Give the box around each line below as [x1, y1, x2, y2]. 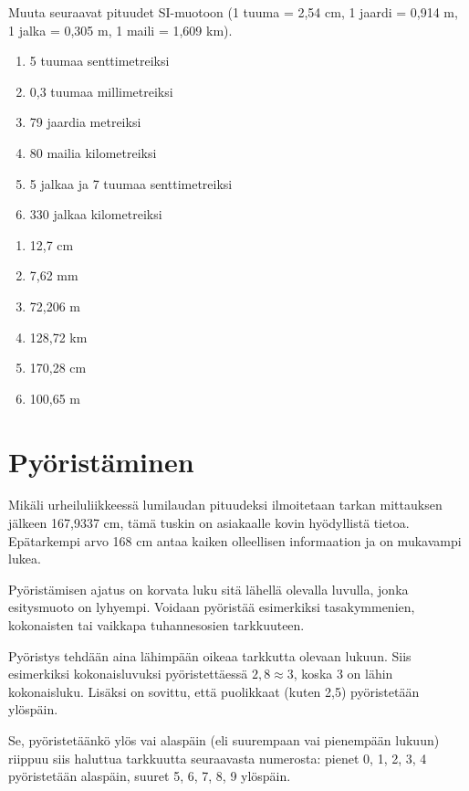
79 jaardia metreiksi [29, 112, 141, 132]
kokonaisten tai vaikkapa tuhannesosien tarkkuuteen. [8, 616, 305, 634]
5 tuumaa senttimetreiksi [29, 51, 170, 70]
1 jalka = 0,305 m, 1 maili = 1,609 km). [8, 20, 233, 39]
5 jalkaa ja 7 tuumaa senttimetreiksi [29, 174, 233, 193]
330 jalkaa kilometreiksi [29, 205, 162, 224]
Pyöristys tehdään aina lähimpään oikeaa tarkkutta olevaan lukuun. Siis [8, 646, 412, 665]
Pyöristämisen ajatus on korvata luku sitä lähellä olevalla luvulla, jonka [8, 579, 409, 598]
